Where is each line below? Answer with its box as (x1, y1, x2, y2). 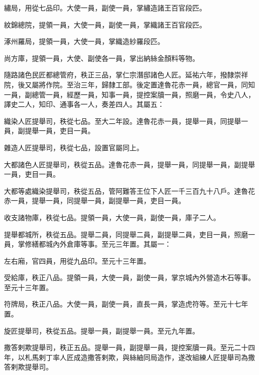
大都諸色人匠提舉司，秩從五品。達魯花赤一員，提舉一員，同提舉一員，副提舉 (4, 159, 255, 169)
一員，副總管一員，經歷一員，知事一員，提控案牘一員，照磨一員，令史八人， (4, 89, 255, 99)
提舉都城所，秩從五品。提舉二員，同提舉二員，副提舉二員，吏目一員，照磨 (4, 229, 248, 239)
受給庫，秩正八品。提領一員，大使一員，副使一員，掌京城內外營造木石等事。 (4, 272, 255, 283)
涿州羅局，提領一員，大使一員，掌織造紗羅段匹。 (4, 36, 164, 46)
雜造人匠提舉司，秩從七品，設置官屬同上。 (4, 142, 143, 152)
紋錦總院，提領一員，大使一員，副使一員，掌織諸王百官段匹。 (4, 19, 206, 29)
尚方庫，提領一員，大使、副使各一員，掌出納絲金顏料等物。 (4, 52, 199, 63)
